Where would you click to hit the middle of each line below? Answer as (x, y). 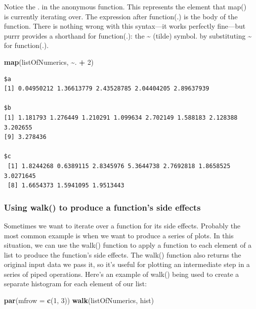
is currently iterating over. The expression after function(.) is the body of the (121, 16)
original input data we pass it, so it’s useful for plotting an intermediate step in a (127, 264)
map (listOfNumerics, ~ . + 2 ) (49, 62)
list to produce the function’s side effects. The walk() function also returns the (123, 254)
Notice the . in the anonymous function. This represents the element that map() (125, 6)
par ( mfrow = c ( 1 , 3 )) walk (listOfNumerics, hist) (79, 300)
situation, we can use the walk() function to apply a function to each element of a (128, 245)
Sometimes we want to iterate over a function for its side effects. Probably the (122, 225)
